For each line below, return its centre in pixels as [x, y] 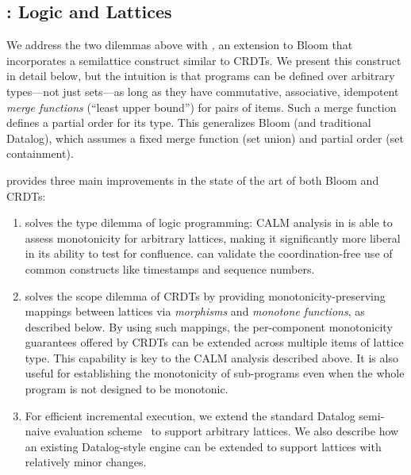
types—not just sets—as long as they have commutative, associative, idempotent [203, 91]
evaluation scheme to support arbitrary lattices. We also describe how [227, 431]
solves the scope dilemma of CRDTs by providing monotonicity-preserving [205, 295]
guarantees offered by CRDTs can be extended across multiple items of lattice [214, 342]
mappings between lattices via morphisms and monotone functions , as [195, 311]
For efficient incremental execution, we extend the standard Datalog [190, 415]
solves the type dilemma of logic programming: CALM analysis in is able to [209, 222]
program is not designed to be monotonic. [127, 389]
